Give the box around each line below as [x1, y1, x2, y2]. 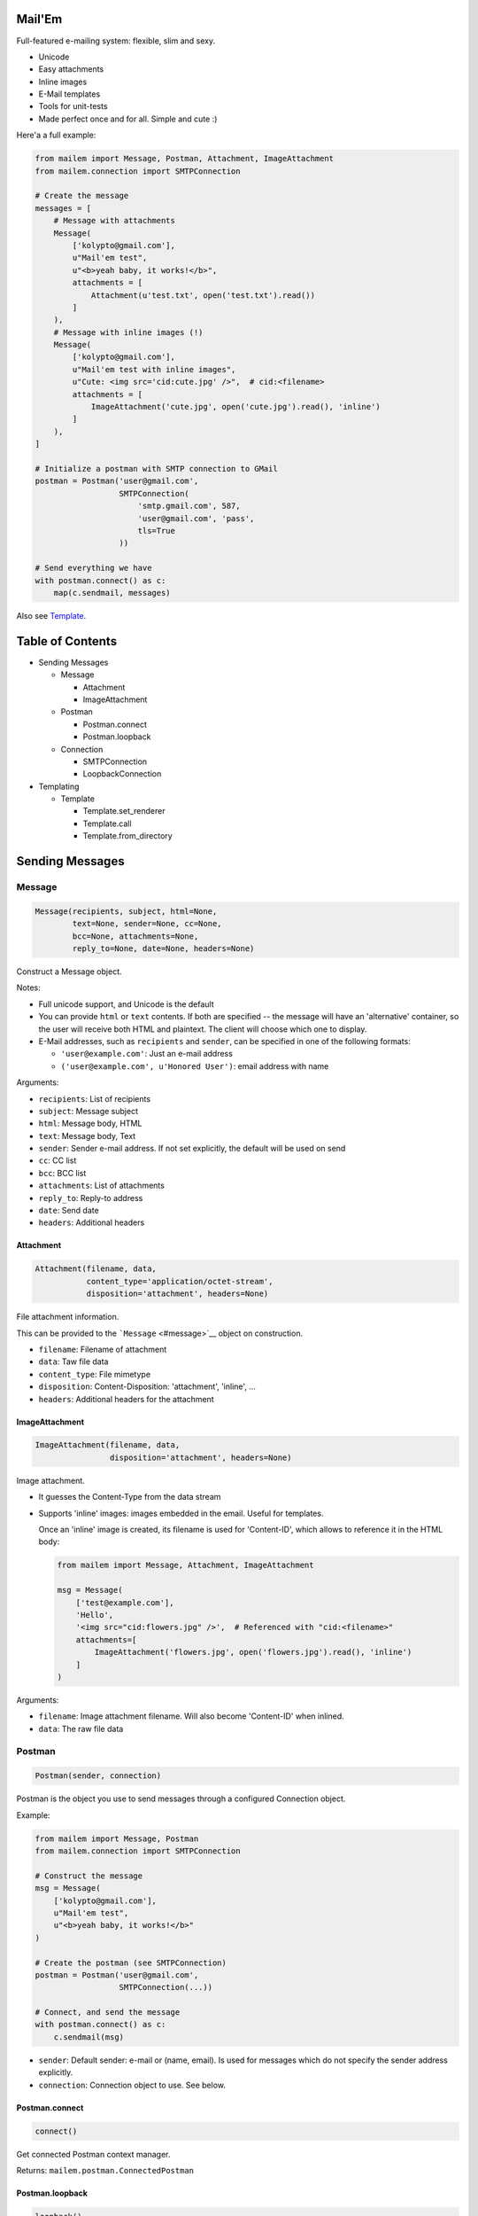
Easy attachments [38, 64, 104, 74]
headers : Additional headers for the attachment [38, 1393, 214, 1404]
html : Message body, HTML [38, 1118, 143, 1129]
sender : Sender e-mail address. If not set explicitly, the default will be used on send [38, 1143, 346, 1154]
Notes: [16, 982, 41, 993]
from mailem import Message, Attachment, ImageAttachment [57, 1560, 314, 1571]
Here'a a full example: [16, 129, 96, 141]
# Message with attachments [53, 215, 176, 226]
